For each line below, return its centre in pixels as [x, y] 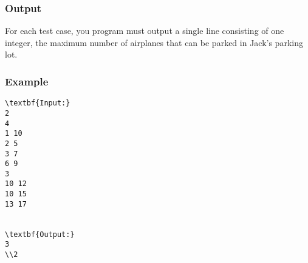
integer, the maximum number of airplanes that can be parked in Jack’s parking [154, 42]
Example [27, 81]
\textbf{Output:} [40, 234]
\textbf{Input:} [38, 103]
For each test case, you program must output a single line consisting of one [145, 31]
